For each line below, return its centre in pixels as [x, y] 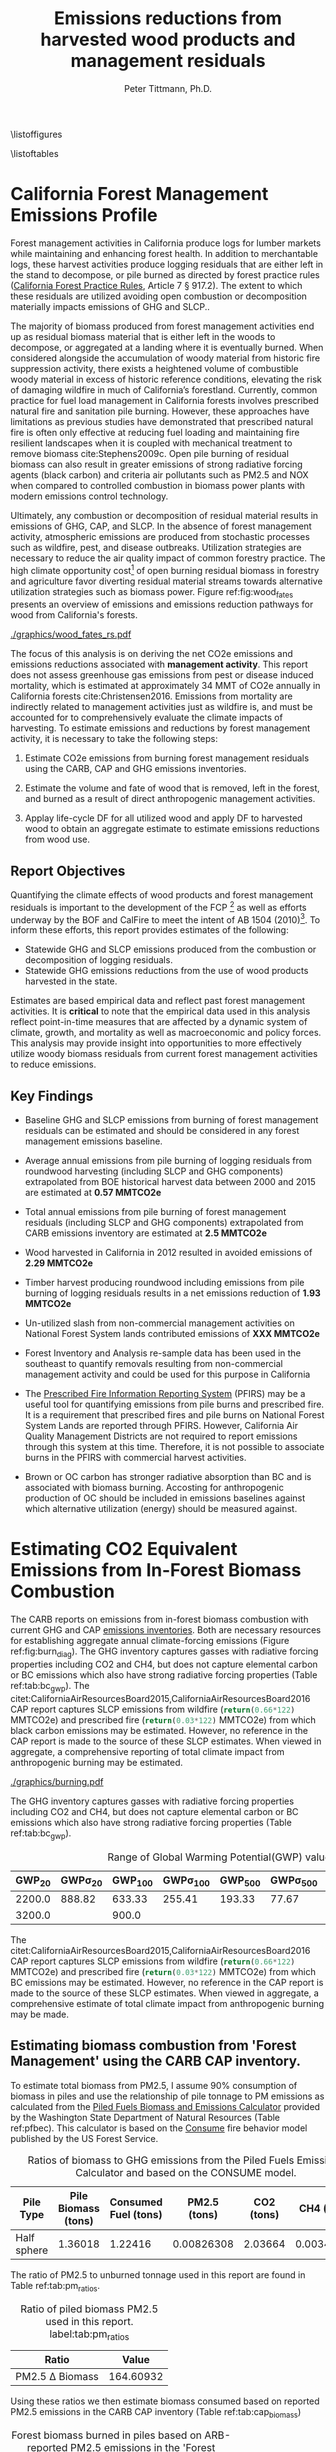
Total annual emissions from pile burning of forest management [155, 1212]
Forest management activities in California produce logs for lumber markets [166, 243]
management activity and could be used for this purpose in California [167, 1374]
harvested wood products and [168, 39]
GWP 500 [240, 1881]
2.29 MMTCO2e [58, 1263]
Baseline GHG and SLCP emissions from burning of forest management [171, 1120]
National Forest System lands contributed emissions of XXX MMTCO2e [172, 1334]
